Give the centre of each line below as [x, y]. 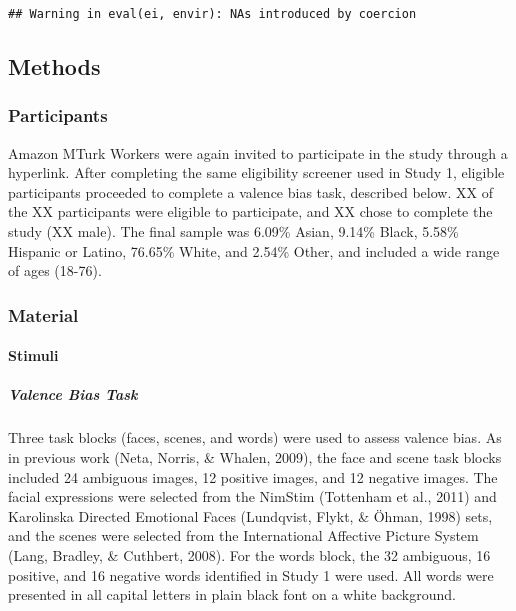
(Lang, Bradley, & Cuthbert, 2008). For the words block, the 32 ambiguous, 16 [249, 554]
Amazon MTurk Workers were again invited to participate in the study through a [258, 152]
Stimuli [33, 355]
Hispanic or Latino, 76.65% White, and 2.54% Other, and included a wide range [254, 250]
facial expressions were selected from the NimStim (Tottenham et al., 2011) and [252, 496]
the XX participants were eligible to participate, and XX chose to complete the [250, 211]
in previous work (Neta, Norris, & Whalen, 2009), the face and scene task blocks [255, 457]
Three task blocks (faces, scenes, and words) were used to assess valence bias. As [255, 437]
